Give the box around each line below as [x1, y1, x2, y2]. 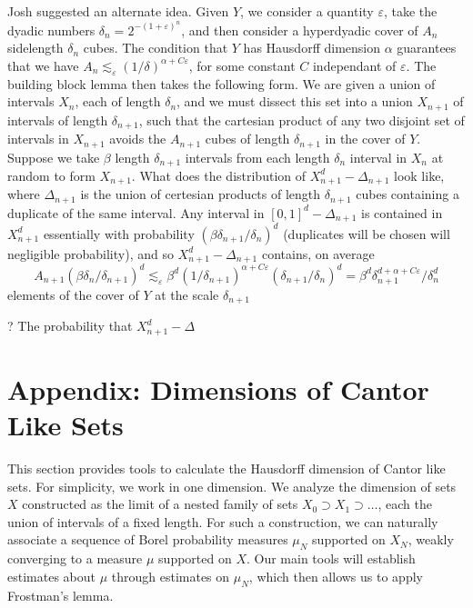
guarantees [397, 38, 457, 57]
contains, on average [261, 244, 375, 263]
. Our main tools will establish [246, 549, 416, 568]
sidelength [7, 38, 64, 57]
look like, [394, 165, 445, 184]
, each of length [75, 92, 161, 111]
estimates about [7, 566, 96, 585]
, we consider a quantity [240, 2, 374, 20]
